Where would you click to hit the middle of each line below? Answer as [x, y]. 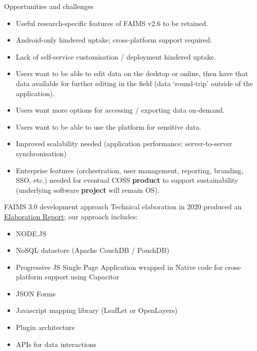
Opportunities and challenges [49, 6]
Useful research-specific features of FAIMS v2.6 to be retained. [112, 23]
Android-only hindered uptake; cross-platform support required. [114, 40]
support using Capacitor [82, 277]
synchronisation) [41, 153]
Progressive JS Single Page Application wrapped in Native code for [119, 267]
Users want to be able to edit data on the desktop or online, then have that [132, 73]
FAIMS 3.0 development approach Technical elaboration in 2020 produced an [123, 207]
